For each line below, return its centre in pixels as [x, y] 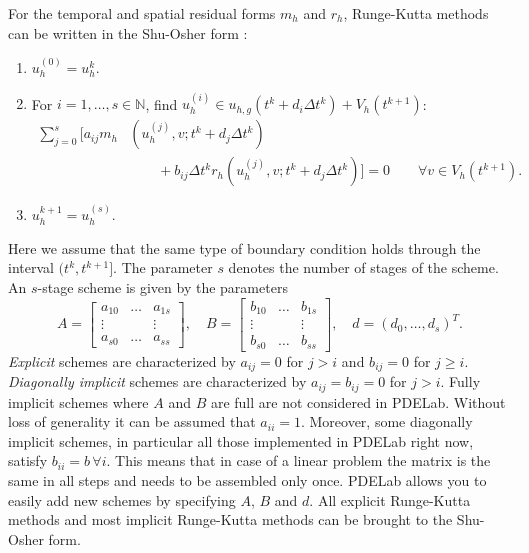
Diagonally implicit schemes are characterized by [157, 381]
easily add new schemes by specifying [122, 499]
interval [31, 267]
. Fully [460, 381]
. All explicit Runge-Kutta [390, 499]
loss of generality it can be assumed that [132, 421]
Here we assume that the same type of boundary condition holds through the [244, 247]
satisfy [28, 460]
